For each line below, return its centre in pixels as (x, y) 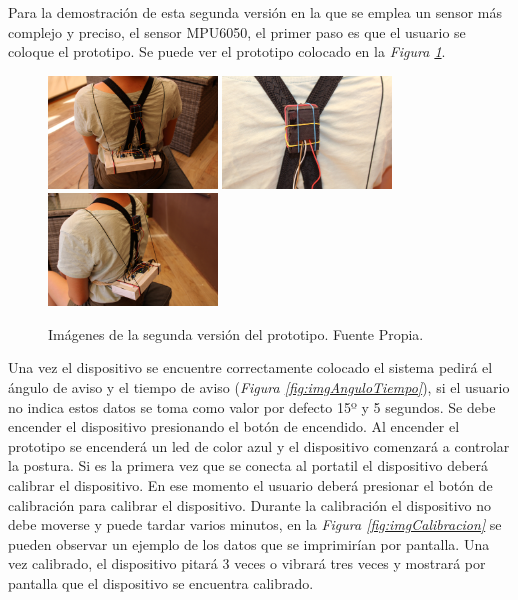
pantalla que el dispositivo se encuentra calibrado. (161, 582)
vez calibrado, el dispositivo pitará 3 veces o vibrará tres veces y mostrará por (247, 563)
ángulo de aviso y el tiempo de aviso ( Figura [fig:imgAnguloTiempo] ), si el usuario (259, 387)
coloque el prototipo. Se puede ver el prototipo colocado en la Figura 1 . (227, 51)
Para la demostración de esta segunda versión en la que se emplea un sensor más (255, 12)
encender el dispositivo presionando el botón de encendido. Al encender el (234, 426)
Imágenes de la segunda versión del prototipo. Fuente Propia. (236, 333)
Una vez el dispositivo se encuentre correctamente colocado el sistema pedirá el (250, 367)
